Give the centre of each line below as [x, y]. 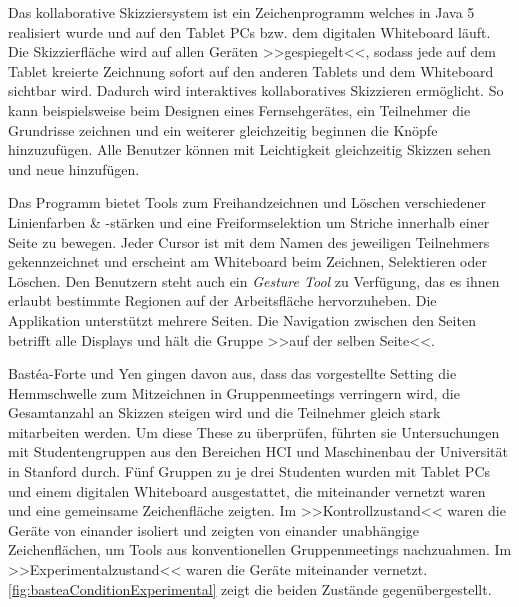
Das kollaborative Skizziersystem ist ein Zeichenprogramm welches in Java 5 [241, 12]
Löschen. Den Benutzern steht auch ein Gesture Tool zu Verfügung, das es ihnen [254, 280]
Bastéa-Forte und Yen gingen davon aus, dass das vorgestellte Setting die [232, 373]
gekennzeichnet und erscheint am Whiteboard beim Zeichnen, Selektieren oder [247, 261]
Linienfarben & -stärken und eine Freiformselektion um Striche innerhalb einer [249, 221]
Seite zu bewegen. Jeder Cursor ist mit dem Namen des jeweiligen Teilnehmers [249, 241]
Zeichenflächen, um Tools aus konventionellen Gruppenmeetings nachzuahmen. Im [260, 549]
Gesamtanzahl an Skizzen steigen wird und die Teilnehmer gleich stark [224, 412]
